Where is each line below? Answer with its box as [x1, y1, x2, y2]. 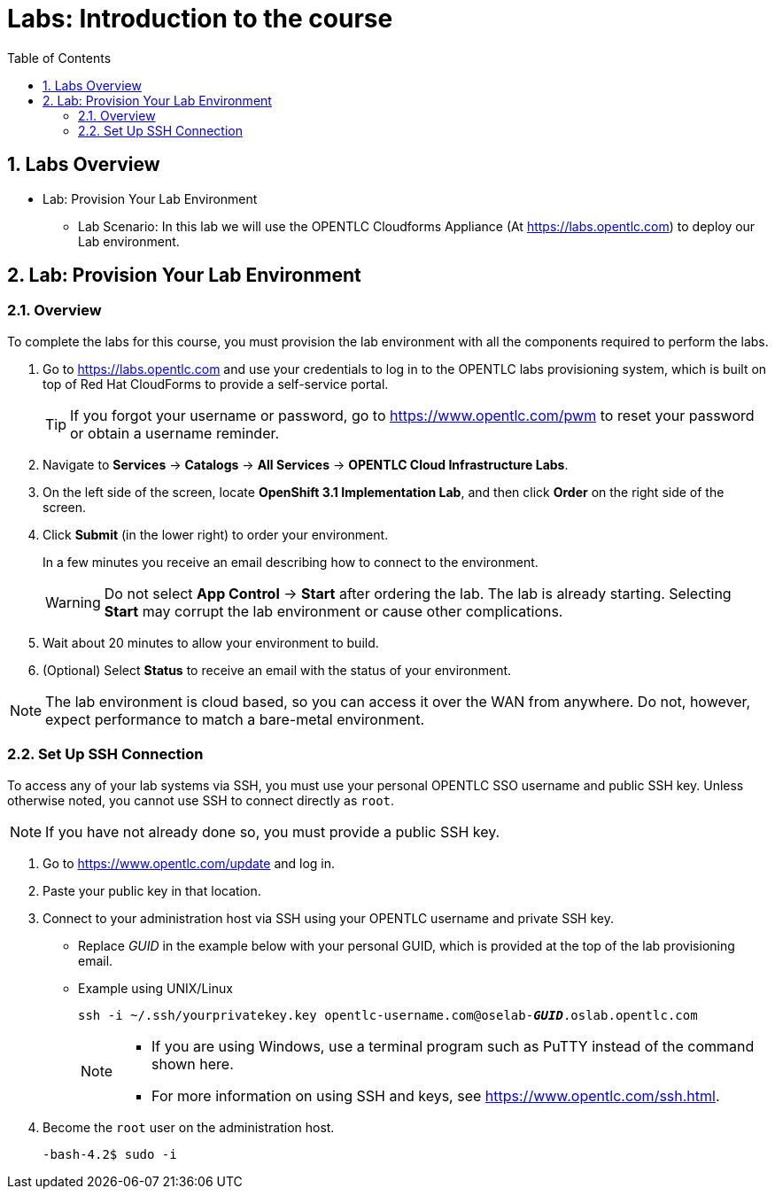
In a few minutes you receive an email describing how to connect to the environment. [43, 554, 539, 570]
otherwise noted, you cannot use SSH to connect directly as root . [7, 792, 395, 808]
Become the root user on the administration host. [43, 1119, 335, 1135]
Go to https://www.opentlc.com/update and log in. [43, 855, 336, 871]
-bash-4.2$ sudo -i [43, 1146, 177, 1161]
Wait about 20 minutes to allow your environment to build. [43, 634, 379, 650]
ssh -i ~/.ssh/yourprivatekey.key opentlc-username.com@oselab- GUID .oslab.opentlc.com [78, 1007, 698, 1022]
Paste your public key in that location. [43, 882, 261, 898]
